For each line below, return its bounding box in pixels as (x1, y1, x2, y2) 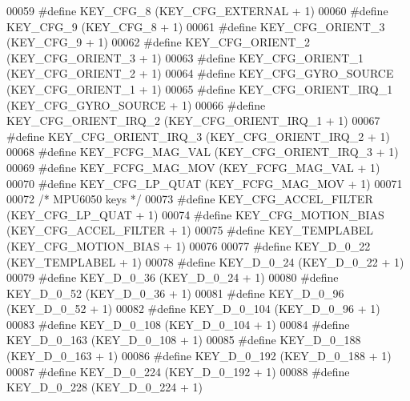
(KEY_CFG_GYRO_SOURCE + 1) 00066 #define (6, 96, 266, 113)
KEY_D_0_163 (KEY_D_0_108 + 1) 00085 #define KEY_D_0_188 (6, 331, 361, 348)
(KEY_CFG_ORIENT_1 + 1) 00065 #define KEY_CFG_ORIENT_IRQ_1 (6, 80, 393, 97)
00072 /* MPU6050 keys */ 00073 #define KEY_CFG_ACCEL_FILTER (6, 190, 373, 207)
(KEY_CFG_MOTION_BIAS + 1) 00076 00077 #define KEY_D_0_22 (6, 237, 371, 254)
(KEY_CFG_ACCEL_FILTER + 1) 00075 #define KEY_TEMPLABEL (6, 222, 374, 239)
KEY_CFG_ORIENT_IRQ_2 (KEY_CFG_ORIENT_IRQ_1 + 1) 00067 (6, 112, 380, 129)
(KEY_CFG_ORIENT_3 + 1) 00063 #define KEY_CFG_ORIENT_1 (6, 49, 364, 66)
